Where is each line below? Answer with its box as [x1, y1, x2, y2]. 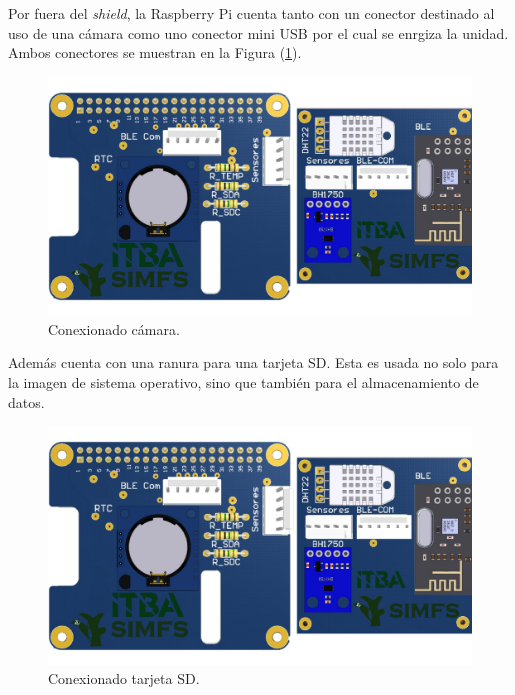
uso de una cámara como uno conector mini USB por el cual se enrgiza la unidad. [8, 22, 509, 43]
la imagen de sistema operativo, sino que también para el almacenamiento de [8, 372, 479, 393]
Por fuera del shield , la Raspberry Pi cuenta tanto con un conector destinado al [8, 3, 495, 23]
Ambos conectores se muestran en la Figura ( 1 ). [8, 42, 302, 63]
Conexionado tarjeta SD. [48, 668, 200, 689]
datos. [8, 391, 45, 412]
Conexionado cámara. [48, 318, 180, 339]
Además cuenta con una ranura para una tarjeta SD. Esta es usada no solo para [8, 352, 499, 373]
